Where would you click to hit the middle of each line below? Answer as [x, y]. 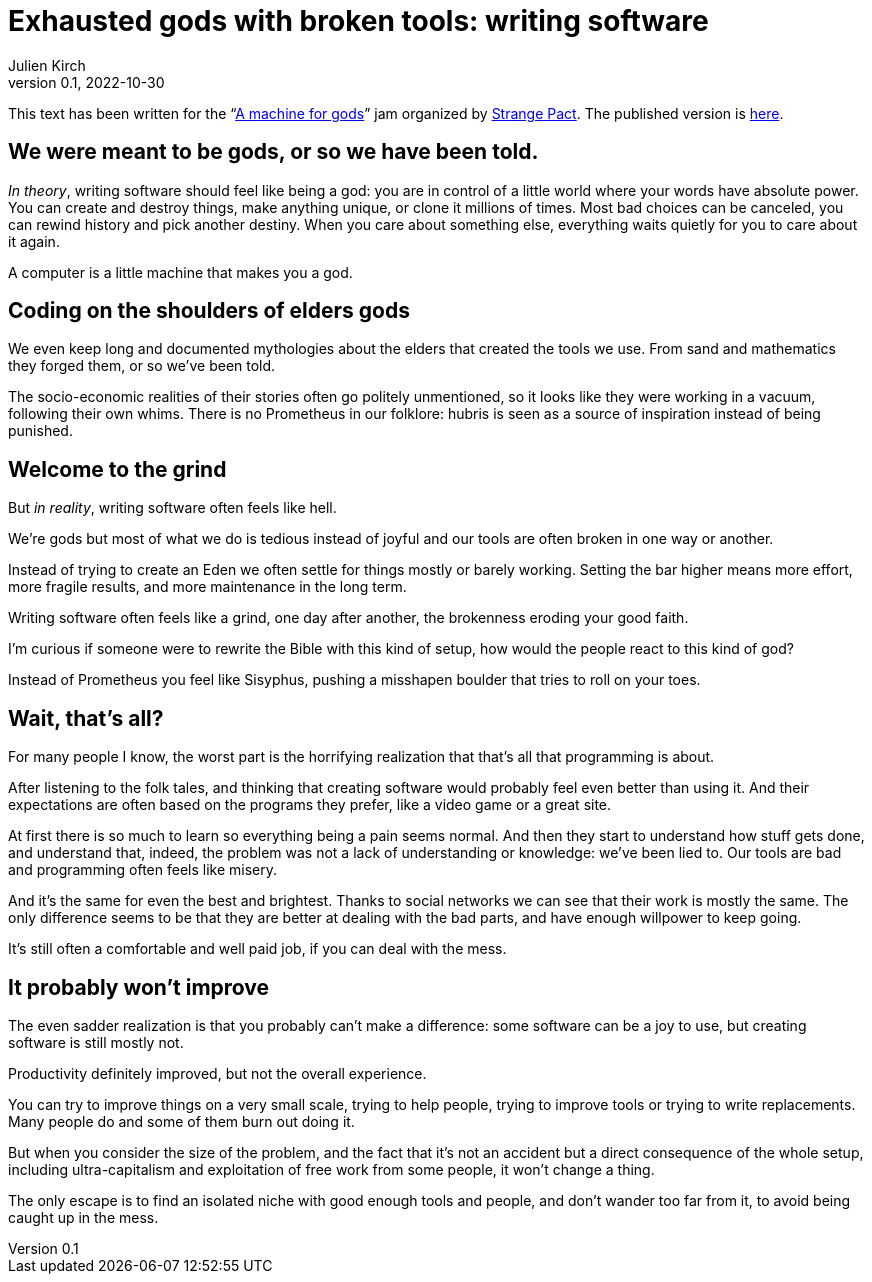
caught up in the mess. [83, 1217]
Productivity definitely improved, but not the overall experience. [217, 1073]
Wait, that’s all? [86, 718]
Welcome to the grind [117, 469]
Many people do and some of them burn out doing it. [181, 1121]
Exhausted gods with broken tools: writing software [358, 21]
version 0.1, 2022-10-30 [86, 82]
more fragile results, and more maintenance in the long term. [207, 587]
